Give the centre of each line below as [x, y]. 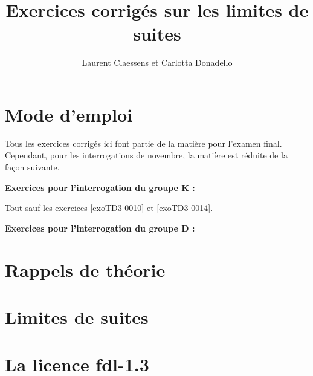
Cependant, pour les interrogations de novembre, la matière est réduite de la [146, 155]
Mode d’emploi [69, 114]
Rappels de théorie [85, 269]
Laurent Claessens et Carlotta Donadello [157, 63]
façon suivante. [32, 167]
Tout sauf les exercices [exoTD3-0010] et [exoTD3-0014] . [109, 208]
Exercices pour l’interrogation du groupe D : [100, 228]
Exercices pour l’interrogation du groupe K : [100, 187]
